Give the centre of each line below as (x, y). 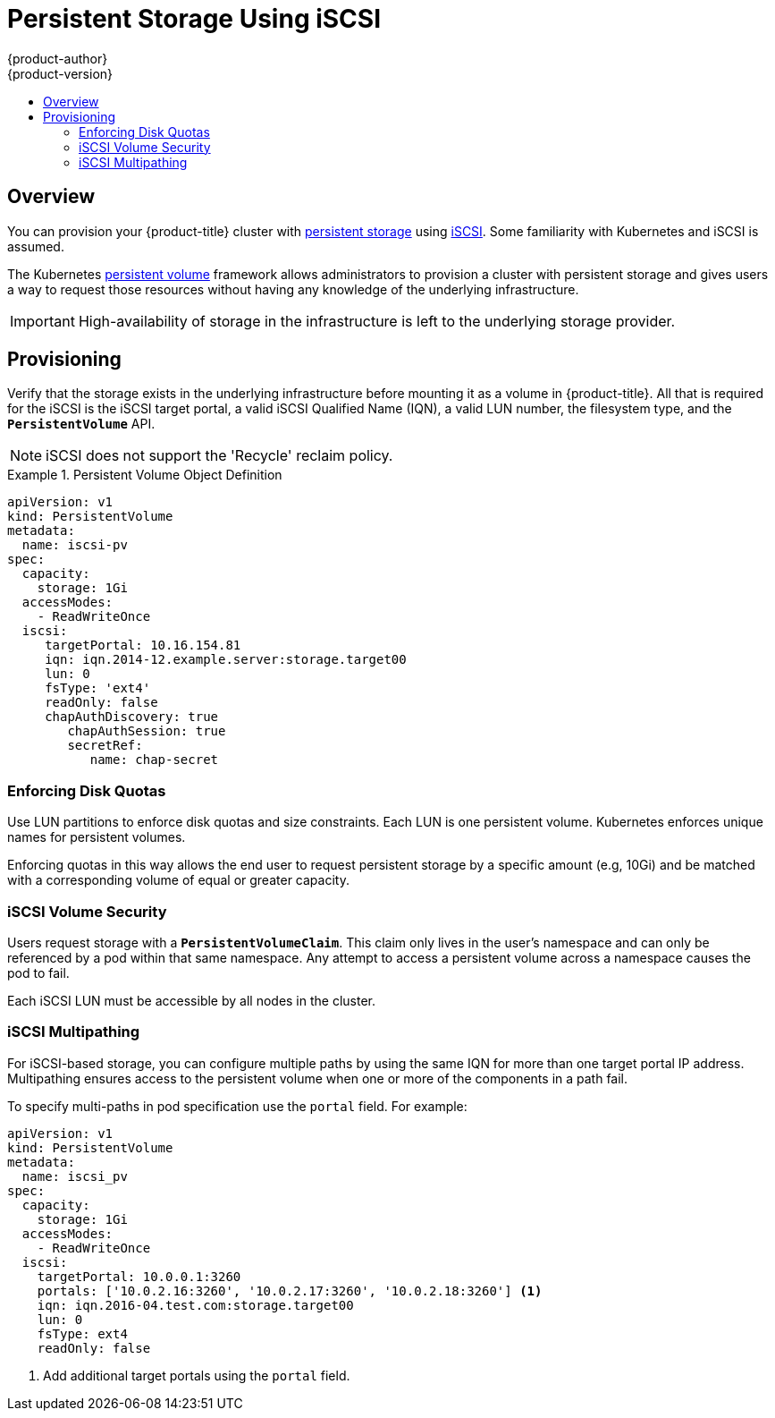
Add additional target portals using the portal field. (197, 1375)
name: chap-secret (154, 760)
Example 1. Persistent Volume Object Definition (145, 475)
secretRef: (105, 746)
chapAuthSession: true (147, 731)
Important (42, 321)
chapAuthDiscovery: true (132, 717)
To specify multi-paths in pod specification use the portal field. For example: (237, 1106)
